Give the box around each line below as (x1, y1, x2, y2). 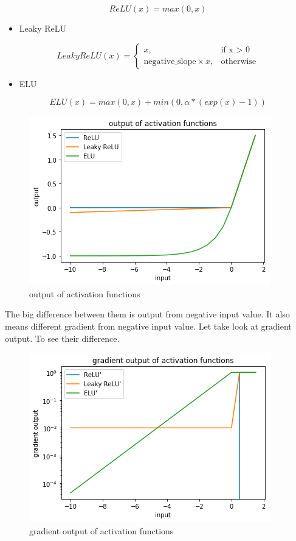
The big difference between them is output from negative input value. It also (5, 308, 290, 320)
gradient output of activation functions (29, 524, 174, 537)
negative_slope (143, 57, 196, 66)
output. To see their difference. (5, 331, 120, 344)
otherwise (221, 57, 256, 66)
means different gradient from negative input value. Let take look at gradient (5, 319, 292, 332)
